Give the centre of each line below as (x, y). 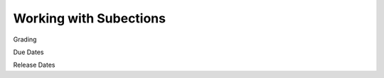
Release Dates (34, 65)
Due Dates (28, 52)
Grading (25, 39)
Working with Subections (90, 18)
